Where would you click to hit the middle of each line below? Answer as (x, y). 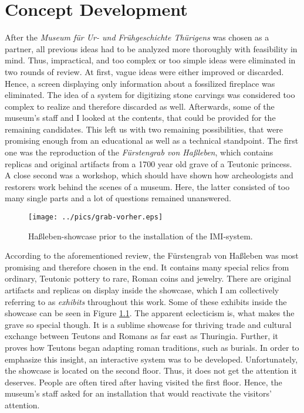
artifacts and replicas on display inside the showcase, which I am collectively (142, 290)
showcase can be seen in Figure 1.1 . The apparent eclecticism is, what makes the (150, 313)
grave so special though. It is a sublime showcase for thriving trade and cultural (148, 324)
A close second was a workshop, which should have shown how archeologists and (149, 175)
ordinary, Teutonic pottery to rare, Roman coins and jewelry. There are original (148, 278)
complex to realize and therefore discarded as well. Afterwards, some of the (140, 106)
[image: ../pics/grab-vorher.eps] (96, 217)
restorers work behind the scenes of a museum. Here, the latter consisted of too (147, 186)
